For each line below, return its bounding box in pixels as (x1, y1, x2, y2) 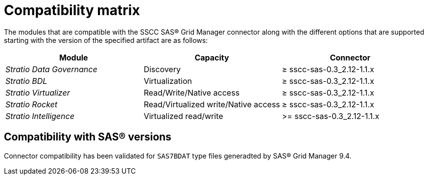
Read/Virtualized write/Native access (143, 99, 280, 109)
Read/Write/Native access (143, 87, 240, 98)
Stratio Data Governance (5, 64, 97, 74)
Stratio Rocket (5, 99, 58, 109)
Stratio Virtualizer (5, 87, 70, 98)
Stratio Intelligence (5, 111, 74, 121)
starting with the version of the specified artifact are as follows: (4, 36, 208, 44)
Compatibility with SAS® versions (4, 131, 171, 143)
